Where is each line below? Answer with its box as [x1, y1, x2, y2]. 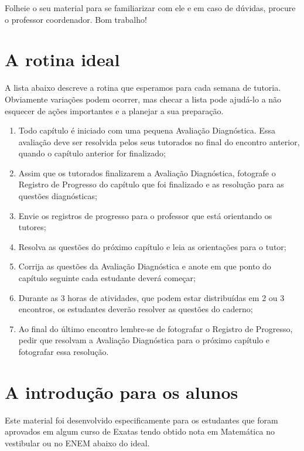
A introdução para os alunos [5, 380, 238, 404]
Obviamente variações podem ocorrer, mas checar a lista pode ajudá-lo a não [5, 93, 282, 105]
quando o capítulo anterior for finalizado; [18, 147, 166, 159]
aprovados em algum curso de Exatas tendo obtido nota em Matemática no [5, 425, 275, 438]
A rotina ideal [5, 47, 120, 71]
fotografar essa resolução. [18, 346, 109, 357]
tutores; [18, 221, 46, 233]
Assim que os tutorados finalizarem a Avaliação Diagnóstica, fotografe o [18, 166, 276, 179]
